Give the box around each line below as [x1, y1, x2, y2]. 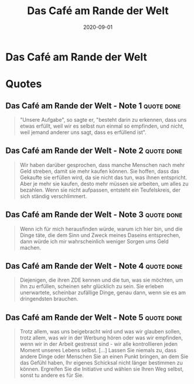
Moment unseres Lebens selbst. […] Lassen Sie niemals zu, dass [19, 347, 177, 354]
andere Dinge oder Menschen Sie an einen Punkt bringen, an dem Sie [19, 353, 189, 360]
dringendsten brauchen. [19, 295, 79, 302]
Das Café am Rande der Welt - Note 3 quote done [5, 210, 183, 220]
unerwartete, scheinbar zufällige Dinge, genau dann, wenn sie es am [19, 289, 186, 296]
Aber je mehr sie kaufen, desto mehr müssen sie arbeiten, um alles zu [19, 180, 189, 187]
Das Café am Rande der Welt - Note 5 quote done [5, 312, 182, 322]
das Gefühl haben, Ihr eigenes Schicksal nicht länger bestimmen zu [19, 359, 183, 366]
